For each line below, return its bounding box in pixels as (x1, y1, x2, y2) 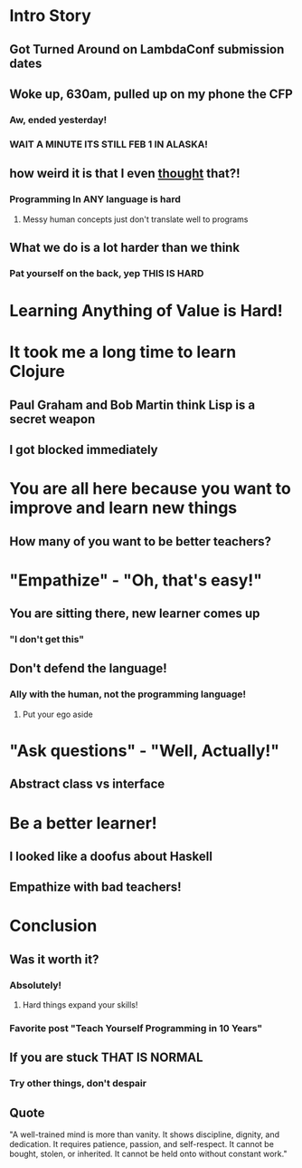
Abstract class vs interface (9, 777, 165, 792)
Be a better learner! (9, 813, 158, 834)
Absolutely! (9, 979, 61, 991)
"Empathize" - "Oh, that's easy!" (9, 570, 263, 590)
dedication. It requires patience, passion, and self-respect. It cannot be (9, 1139, 274, 1150)
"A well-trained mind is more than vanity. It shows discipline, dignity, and (9, 1129, 280, 1140)
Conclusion (9, 916, 98, 936)
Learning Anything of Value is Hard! (9, 301, 283, 321)
